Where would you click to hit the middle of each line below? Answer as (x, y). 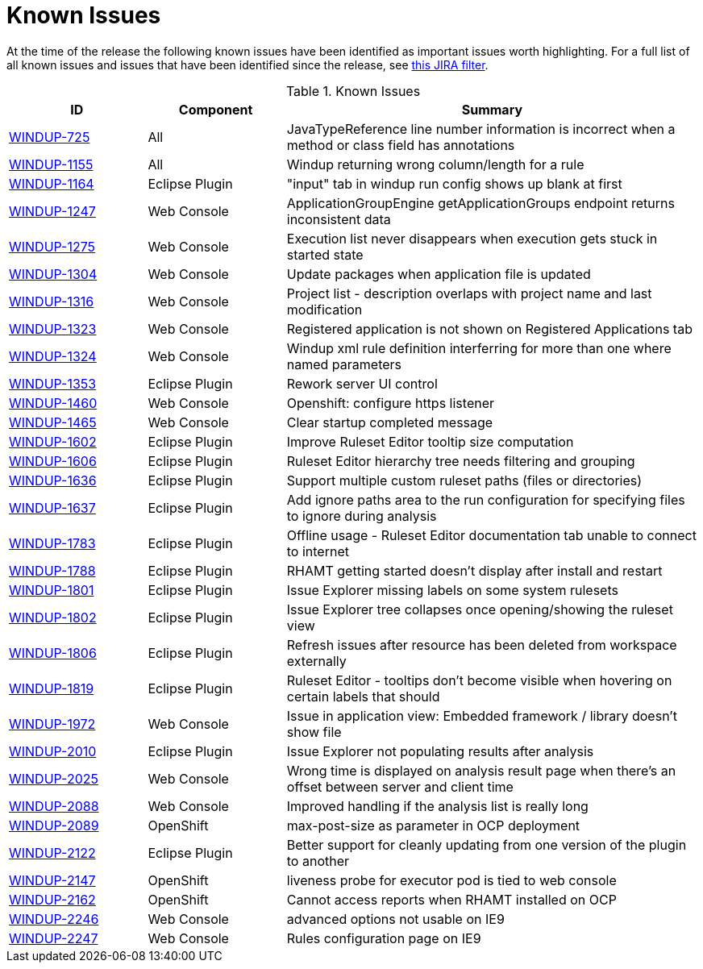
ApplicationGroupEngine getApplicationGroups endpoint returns (480, 203)
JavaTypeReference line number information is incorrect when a (481, 129)
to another (318, 861)
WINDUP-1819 (52, 688)
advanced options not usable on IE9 (395, 919)
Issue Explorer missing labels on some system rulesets (452, 590)
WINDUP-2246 (54, 919)
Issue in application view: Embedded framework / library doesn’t (482, 715)
